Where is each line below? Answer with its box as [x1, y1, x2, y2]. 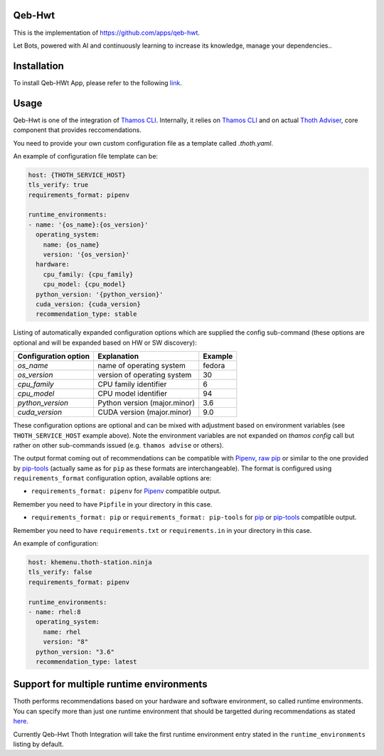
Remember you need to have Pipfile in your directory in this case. [13, 499, 213, 508]
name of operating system [97, 361, 186, 371]
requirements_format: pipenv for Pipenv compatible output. [31, 487, 221, 495]
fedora [203, 361, 225, 371]
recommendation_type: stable [36, 310, 138, 318]
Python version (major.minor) [97, 398, 196, 408]
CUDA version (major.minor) [97, 407, 192, 417]
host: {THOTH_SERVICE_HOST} [28, 171, 126, 179]
